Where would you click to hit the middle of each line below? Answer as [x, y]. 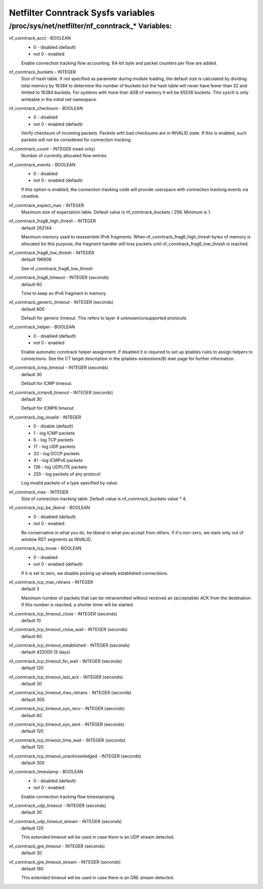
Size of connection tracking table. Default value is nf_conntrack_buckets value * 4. [104, 499]
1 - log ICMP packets [54, 433]
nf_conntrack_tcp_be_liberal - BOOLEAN [49, 508]
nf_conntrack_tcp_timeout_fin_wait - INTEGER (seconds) [66, 661]
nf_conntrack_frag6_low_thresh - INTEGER [52, 253]
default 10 [31, 620]
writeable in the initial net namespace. [59, 99]
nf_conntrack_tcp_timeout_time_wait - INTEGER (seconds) [67, 740]
